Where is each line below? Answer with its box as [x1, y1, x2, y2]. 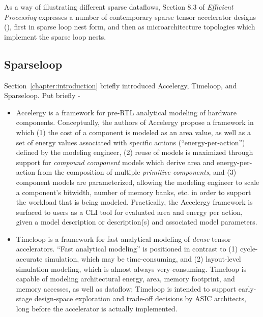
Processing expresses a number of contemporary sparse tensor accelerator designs [4, 11, 256, 22]
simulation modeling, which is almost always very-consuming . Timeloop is [16, 263, 247, 274]
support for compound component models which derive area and [16, 156, 215, 167]
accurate [16, 253, 43, 264]
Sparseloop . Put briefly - [4, 90, 80, 101]
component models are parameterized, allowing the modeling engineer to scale [16, 176, 259, 187]
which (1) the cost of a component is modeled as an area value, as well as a [16, 126, 251, 137]
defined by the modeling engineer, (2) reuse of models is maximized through [16, 147, 253, 157]
